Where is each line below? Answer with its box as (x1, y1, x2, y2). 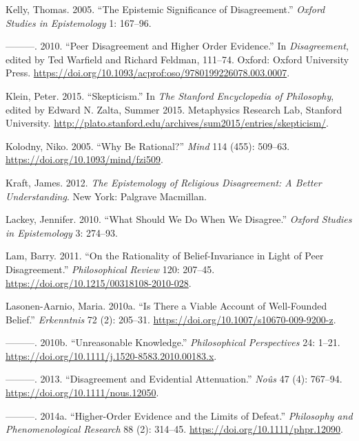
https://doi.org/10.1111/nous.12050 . (6, 385, 159, 400)
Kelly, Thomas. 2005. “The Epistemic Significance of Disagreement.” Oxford (6, 2, 325, 16)
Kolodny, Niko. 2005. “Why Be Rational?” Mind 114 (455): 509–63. (6, 138, 290, 153)
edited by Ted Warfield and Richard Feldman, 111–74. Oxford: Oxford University (6, 52, 349, 66)
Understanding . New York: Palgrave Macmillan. (6, 189, 207, 203)
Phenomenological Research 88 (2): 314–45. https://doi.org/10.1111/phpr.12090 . (6, 422, 343, 436)
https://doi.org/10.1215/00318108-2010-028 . (6, 275, 192, 290)
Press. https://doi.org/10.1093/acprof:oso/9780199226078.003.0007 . (6, 65, 290, 80)
